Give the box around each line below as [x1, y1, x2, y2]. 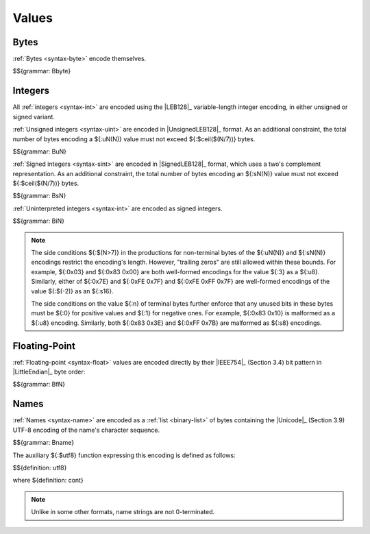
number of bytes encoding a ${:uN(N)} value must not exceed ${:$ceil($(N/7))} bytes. [12, 134, 256, 143]
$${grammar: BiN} [12, 217, 65, 226]
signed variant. [12, 112, 55, 121]
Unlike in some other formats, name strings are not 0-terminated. [31, 508, 215, 516]
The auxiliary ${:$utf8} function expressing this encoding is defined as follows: [12, 451, 236, 459]
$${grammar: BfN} [12, 380, 65, 389]
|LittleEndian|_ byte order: [12, 367, 86, 376]
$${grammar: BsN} [12, 192, 66, 200]
